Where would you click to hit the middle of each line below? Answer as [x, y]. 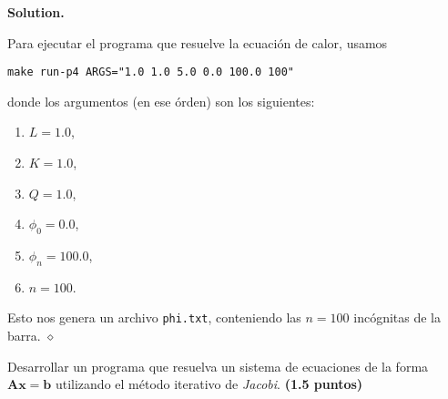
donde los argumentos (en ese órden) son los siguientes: [161, 101]
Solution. [36, 12]
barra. [24, 336]
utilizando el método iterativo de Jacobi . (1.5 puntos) [209, 384]
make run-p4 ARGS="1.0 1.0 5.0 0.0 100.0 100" [151, 72]
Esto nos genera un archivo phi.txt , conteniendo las [154, 317]
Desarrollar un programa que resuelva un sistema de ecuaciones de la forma [218, 366]
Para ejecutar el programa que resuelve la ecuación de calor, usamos [198, 42]
